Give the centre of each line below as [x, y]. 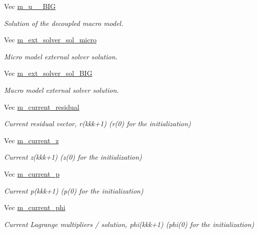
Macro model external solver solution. [61, 90]
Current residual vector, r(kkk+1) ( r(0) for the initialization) [97, 123]
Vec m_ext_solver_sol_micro [50, 40]
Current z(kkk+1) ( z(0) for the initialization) [73, 157]
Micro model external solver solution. [61, 56]
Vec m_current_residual [42, 107]
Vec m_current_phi [35, 207]
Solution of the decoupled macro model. [64, 23]
